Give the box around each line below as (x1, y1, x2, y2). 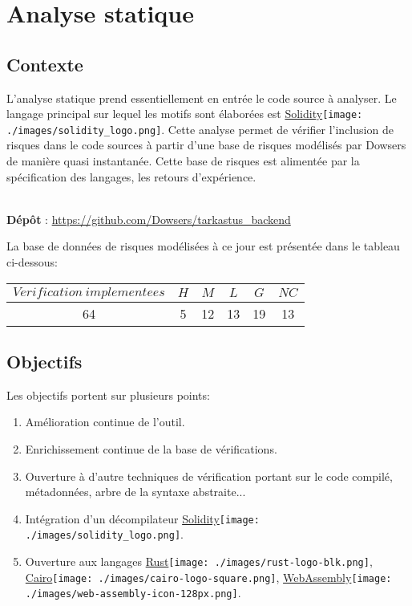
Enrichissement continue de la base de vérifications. (25, 441, 277, 458)
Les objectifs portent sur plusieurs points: (6, 386, 210, 403)
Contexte (6, 51, 83, 76)
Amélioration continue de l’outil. (25, 413, 185, 430)
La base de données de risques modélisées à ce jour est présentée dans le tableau (6, 238, 400, 254)
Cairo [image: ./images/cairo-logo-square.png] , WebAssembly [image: (25, 568, 392, 585)
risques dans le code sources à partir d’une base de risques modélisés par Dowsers (6, 136, 406, 153)
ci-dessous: (6, 254, 58, 270)
